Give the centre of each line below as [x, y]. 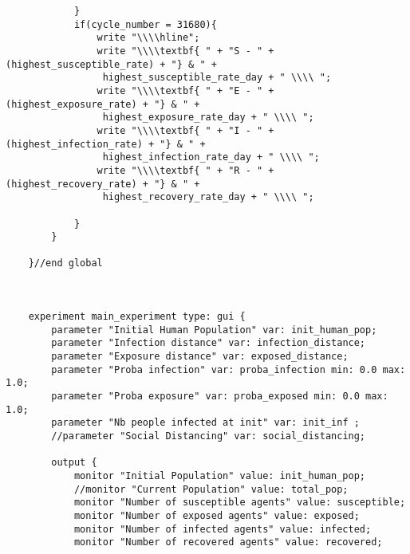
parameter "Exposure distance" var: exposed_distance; [200, 357]
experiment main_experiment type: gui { [137, 317]
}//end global [65, 263]
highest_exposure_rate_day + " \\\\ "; [208, 118]
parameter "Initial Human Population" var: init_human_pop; [214, 330]
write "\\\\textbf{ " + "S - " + [185, 51]
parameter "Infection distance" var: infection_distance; [209, 343]
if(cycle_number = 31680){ [145, 24]
